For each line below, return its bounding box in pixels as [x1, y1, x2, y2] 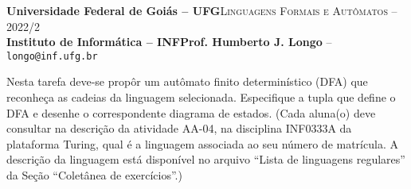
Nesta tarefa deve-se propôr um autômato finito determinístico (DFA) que [6, 73, 368, 90]
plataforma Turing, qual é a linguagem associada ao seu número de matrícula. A [6, 135, 398, 152]
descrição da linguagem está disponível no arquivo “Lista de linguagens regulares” [6, 151, 405, 168]
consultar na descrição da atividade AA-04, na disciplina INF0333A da [6, 120, 352, 137]
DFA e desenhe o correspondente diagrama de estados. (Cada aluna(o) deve [6, 104, 376, 121]
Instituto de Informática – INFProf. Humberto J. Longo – [6, 33, 332, 50]
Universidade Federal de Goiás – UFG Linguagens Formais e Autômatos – [6, 2, 397, 18]
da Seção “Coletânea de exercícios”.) [6, 167, 182, 183]
